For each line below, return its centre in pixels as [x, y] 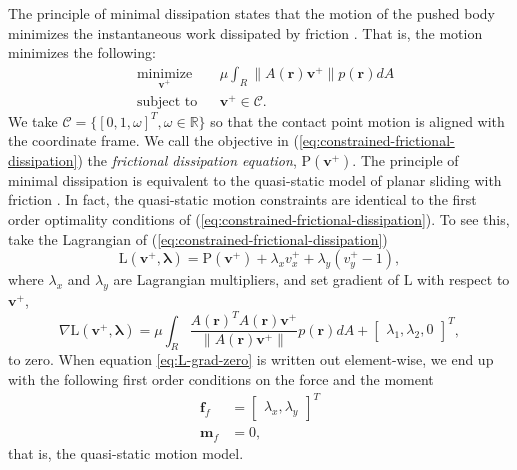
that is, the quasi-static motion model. [126, 452]
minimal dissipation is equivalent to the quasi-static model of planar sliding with [255, 179]
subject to [167, 101]
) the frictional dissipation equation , [187, 159]
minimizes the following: [82, 52]
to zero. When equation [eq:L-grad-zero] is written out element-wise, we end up [251, 359]
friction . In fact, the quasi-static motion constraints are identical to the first [242, 199]
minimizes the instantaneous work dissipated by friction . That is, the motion [245, 32]
